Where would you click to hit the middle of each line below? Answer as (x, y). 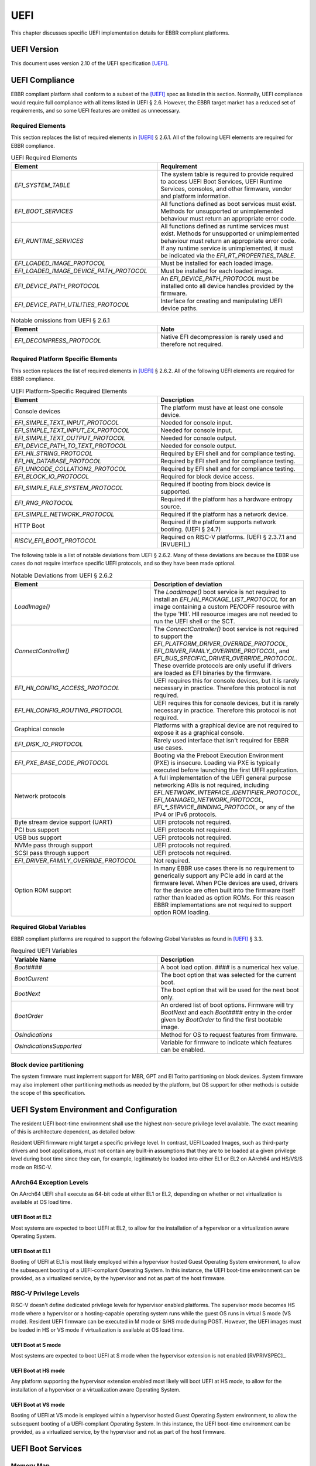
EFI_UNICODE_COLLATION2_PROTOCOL (71, 469)
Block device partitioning (47, 1064)
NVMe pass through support (54, 845)
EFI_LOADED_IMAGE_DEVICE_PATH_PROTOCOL (81, 271)
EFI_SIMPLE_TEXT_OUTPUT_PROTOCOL (70, 438)
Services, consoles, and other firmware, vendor (226, 189)
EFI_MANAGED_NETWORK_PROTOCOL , (209, 799)
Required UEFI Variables (44, 951)
